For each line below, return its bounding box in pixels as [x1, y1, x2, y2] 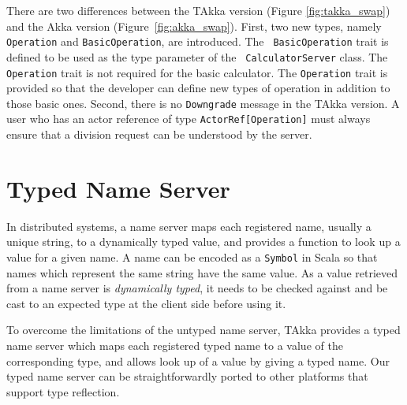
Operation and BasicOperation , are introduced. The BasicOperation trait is [6, 33, 389, 50]
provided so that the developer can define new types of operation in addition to [6, 80, 390, 96]
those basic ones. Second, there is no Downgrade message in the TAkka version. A [6, 95, 400, 111]
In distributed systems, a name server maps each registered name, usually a [6, 217, 372, 234]
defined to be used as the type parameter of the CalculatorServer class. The [6, 48, 388, 65]
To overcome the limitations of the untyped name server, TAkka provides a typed [6, 321, 401, 338]
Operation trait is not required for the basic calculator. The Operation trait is [6, 64, 388, 80]
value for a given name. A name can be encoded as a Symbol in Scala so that [6, 248, 378, 265]
